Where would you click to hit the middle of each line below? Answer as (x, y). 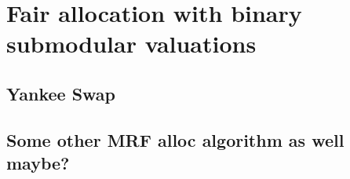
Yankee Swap (61, 93)
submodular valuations (131, 44)
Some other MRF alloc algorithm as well (175, 139)
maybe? (38, 163)
